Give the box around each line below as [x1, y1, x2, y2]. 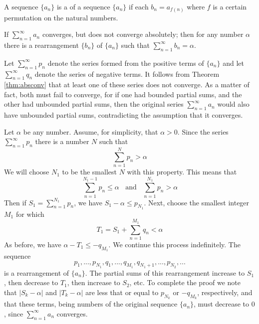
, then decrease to [4, 277, 58, 288]
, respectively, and [197, 287, 253, 298]
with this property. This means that [127, 166, 237, 177]
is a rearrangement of [4, 267, 69, 278]
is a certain [213, 1, 247, 11]
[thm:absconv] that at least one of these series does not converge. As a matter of [4, 79, 250, 90]
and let [223, 57, 244, 68]
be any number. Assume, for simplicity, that [23, 126, 158, 137]
